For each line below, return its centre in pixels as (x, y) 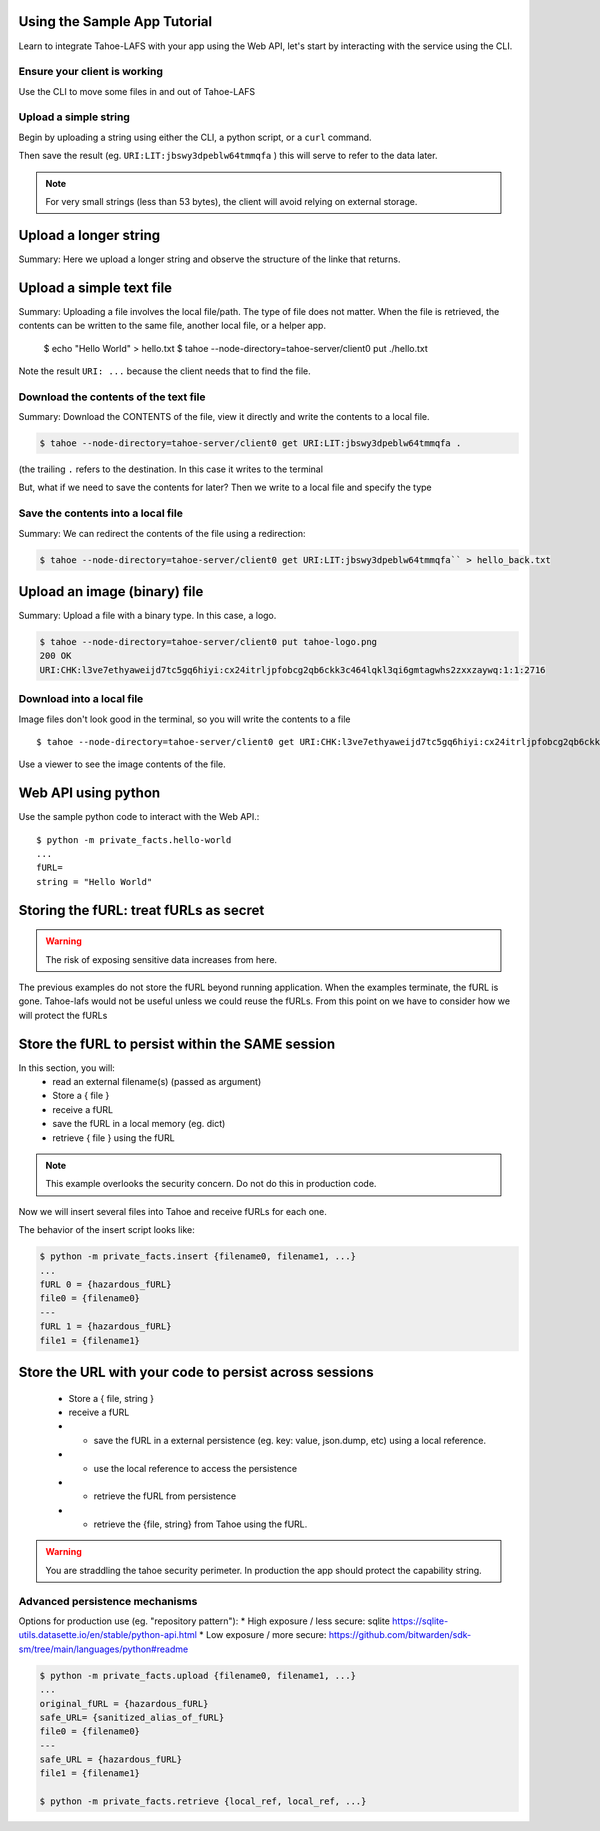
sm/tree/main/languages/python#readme (103, 1649)
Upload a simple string (74, 117)
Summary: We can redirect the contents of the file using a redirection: (162, 533)
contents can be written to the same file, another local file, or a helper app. (172, 326)
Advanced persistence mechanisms (108, 1601)
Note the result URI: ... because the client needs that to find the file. (164, 371)
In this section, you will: (66, 1067)
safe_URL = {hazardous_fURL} (111, 1759)
